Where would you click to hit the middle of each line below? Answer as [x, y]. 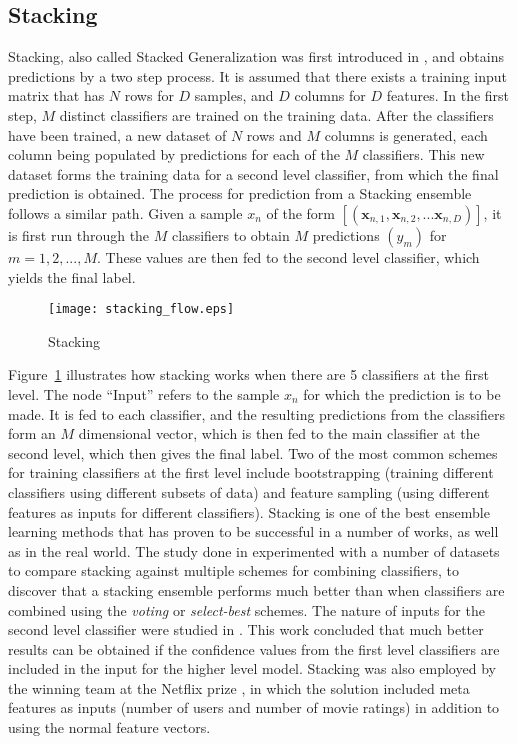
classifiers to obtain [231, 234]
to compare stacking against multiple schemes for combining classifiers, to [233, 570]
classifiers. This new [423, 154]
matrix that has [56, 95]
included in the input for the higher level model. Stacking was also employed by [252, 668]
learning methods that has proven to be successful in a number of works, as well [253, 531]
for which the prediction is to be [402, 393]
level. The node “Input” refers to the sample [144, 393]
